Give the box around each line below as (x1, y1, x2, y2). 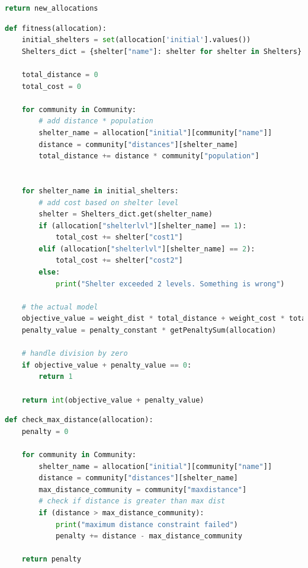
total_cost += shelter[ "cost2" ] (55, 256, 183, 265)
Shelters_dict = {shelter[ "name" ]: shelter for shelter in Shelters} (21, 47, 302, 56)
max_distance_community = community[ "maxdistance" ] (38, 485, 247, 494)
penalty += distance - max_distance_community (55, 532, 242, 541)
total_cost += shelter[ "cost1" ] (55, 233, 183, 242)
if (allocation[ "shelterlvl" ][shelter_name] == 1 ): (38, 221, 247, 230)
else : (38, 268, 60, 277)
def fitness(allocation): (5, 24, 107, 33)
